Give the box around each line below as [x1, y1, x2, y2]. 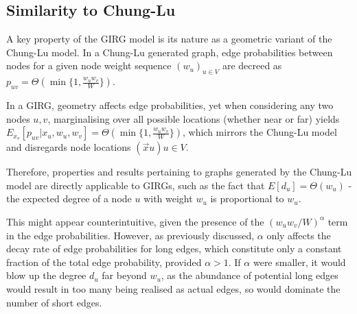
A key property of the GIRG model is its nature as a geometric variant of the [6, 32, 332, 46]
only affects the [266, 228, 331, 242]
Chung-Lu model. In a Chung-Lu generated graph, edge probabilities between [6, 45, 333, 59]
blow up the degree [6, 268, 87, 282]
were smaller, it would [253, 254, 346, 269]
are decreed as [222, 58, 282, 73]
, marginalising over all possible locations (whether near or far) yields [47, 111, 340, 125]
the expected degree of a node [6, 191, 132, 206]
